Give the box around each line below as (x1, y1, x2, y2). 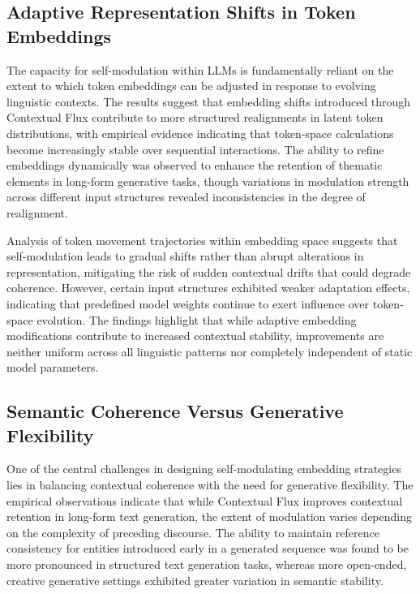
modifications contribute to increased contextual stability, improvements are (6, 327, 384, 344)
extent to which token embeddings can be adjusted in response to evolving (6, 77, 376, 94)
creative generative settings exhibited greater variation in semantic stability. (6, 571, 384, 588)
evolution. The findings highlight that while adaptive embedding (36, 311, 357, 328)
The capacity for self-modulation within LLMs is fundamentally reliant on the (6, 61, 394, 78)
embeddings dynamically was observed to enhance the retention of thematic (6, 157, 383, 174)
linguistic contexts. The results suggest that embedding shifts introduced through (6, 93, 411, 110)
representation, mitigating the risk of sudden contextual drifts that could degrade (6, 263, 411, 280)
